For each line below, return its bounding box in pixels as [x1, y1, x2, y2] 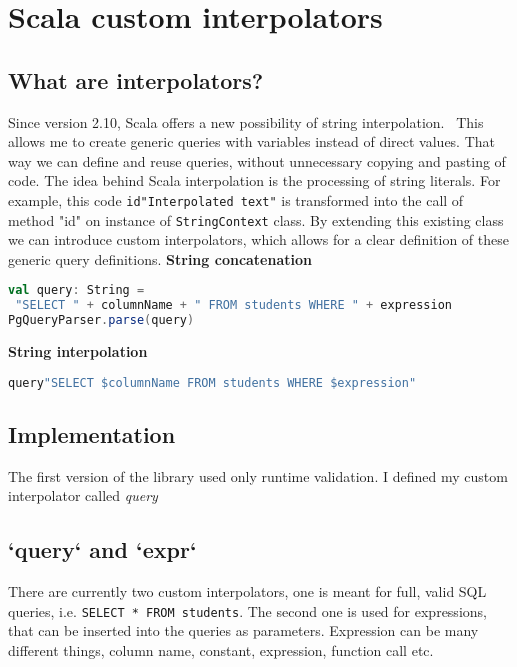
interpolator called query [8, 485, 158, 506]
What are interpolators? [8, 64, 264, 95]
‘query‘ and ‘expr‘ [8, 534, 197, 565]
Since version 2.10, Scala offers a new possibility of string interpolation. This [8, 111, 484, 132]
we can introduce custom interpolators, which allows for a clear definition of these [8, 229, 509, 250]
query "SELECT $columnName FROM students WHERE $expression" [8, 375, 417, 390]
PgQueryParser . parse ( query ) [8, 313, 195, 328]
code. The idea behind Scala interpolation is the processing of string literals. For [8, 170, 501, 191]
